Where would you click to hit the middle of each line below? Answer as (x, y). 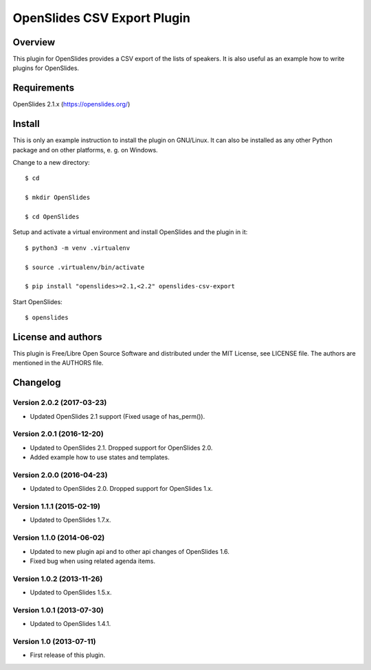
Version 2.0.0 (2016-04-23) (60, 475)
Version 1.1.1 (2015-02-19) (57, 507)
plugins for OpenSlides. (46, 68)
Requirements (44, 88)
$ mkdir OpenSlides (58, 198)
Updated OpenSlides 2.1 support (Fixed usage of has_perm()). (117, 416)
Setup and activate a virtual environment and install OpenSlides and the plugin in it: (130, 232)
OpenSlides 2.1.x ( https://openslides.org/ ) (71, 104)
